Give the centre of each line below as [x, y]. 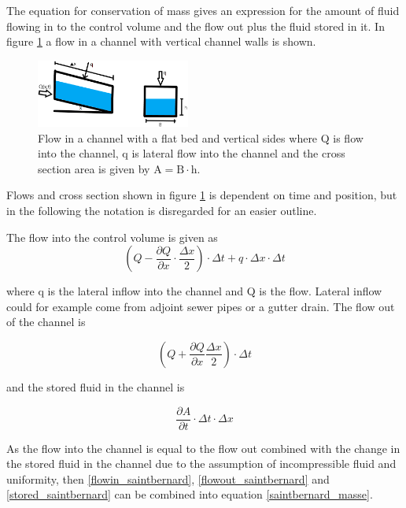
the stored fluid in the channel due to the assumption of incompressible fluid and [201, 464]
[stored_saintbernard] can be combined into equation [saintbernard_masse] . [190, 494]
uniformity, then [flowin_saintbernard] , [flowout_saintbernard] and [168, 478]
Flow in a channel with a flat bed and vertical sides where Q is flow [201, 137]
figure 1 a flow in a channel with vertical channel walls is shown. [161, 41]
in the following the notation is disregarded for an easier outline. [162, 210]
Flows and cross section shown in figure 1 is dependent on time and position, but [202, 195]
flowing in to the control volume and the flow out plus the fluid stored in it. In [196, 26]
